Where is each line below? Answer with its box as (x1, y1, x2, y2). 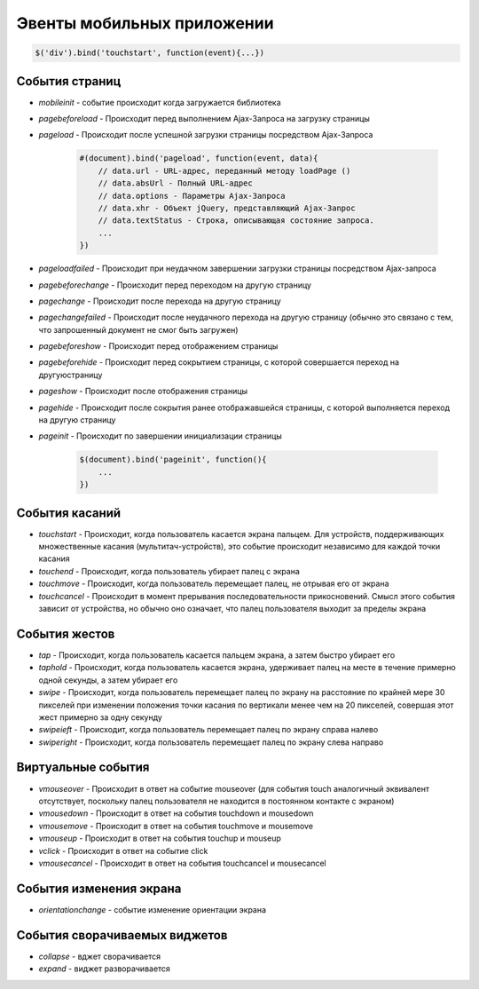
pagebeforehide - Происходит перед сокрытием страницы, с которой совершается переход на (38, 357, 399, 368)
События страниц (16, 74, 122, 89)
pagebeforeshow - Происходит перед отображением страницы (38, 341, 279, 352)
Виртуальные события (16, 760, 150, 775)
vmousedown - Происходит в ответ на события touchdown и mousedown (38, 808, 314, 819)
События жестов (16, 626, 115, 641)
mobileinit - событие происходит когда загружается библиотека (38, 97, 281, 107)
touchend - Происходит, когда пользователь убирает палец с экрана (38, 566, 301, 576)
